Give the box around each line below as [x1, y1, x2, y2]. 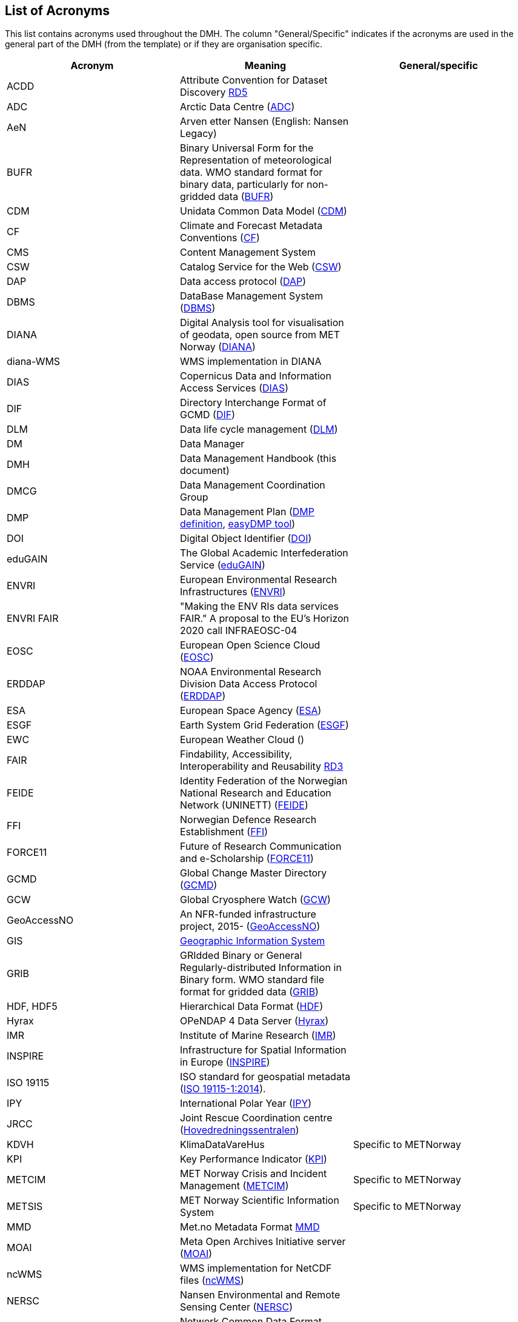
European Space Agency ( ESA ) [179, 704, 322, 717]
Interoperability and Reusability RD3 [179, 760, 344, 773]
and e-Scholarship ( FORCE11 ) [179, 852, 314, 865]
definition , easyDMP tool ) [179, 518, 296, 530]
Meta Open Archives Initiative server [179, 1235, 346, 1248]
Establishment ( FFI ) [179, 826, 268, 838]
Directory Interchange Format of [179, 396, 327, 409]
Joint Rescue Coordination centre [179, 1112, 333, 1124]
